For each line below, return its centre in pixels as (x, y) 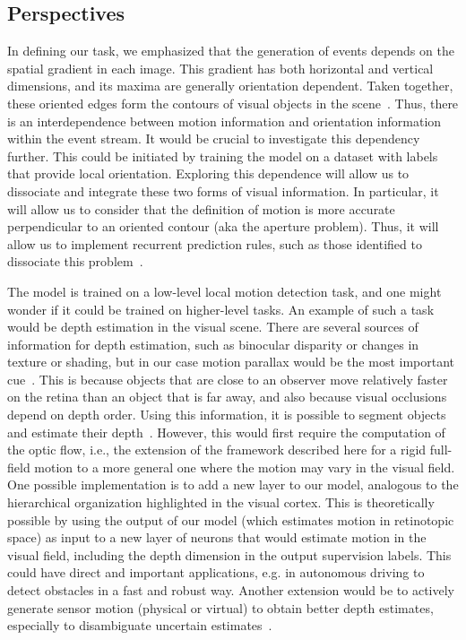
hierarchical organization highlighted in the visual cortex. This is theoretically (221, 502)
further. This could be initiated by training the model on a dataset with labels (223, 156)
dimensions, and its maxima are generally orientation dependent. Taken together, (230, 86)
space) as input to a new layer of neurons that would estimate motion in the (217, 537)
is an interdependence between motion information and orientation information (224, 121)
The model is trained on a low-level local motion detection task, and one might (224, 291)
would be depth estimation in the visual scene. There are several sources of (213, 327)
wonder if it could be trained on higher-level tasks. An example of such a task (221, 309)
